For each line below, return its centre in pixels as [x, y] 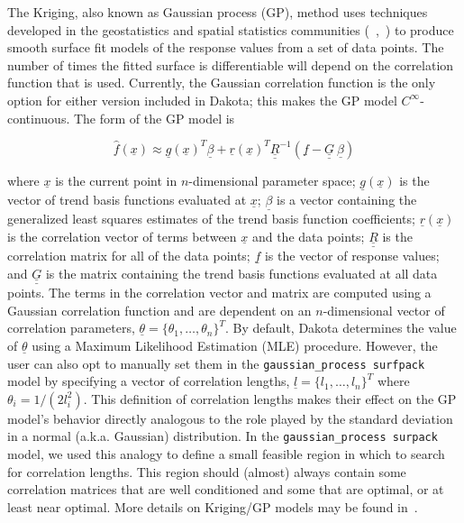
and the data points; [308, 236]
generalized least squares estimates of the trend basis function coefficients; [211, 219]
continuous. [39, 118]
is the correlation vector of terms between [122, 236]
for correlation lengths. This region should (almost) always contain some [207, 471]
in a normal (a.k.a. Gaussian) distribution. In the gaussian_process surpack [223, 436]
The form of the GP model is [154, 118]
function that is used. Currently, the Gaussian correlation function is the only [222, 83]
